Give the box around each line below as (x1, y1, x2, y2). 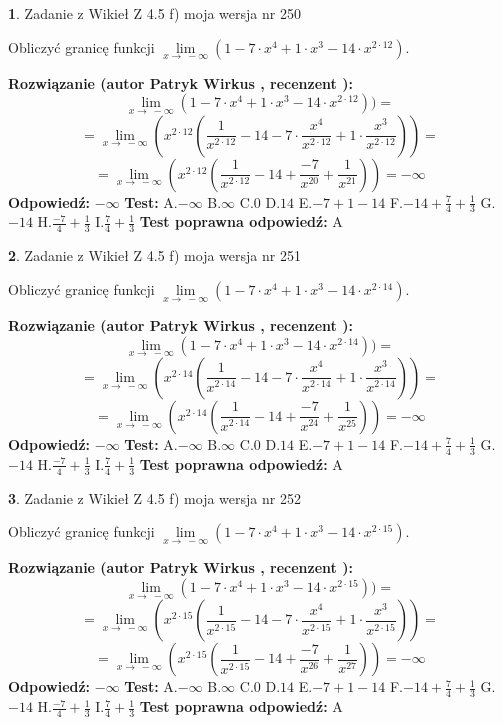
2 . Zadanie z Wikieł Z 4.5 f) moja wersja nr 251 (8, 245, 301, 266)
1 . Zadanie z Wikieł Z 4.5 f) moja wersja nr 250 (8, 3, 301, 23)
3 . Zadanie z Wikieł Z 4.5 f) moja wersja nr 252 (8, 487, 301, 508)
